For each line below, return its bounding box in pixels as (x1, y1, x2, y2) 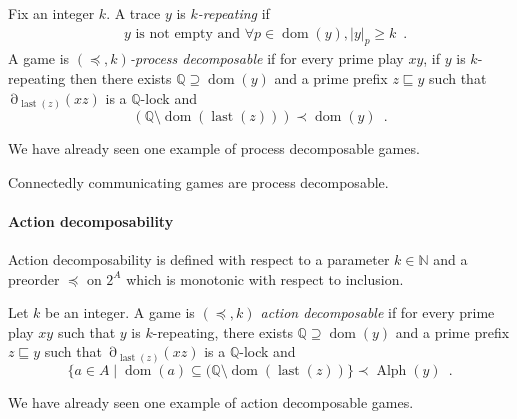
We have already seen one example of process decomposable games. (8, 138, 420, 159)
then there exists (69, 68, 172, 89)
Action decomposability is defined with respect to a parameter (8, 249, 390, 270)
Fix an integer (8, 3, 95, 23)
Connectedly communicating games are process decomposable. (8, 171, 389, 192)
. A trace (106, 3, 161, 23)
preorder (8, 268, 60, 289)
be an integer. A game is (45, 302, 195, 323)
